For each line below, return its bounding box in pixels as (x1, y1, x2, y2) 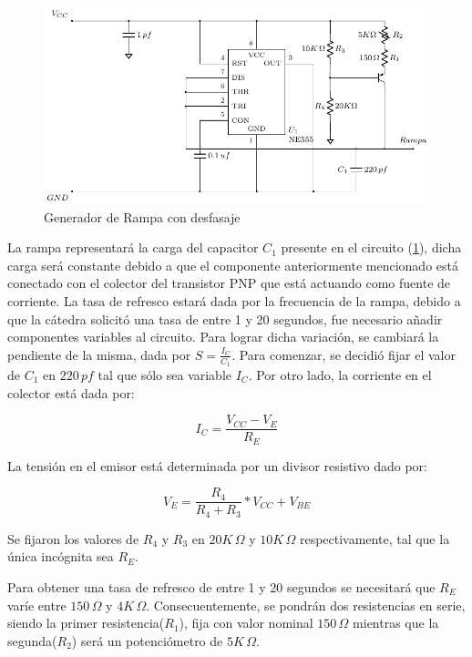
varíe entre (7, 595, 67, 614)
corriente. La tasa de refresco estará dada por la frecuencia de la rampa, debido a (7, 291, 461, 310)
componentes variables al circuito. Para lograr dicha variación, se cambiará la (7, 327, 439, 346)
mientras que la (353, 613, 439, 632)
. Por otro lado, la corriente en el (248, 364, 432, 384)
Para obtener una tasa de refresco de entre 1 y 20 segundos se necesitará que (7, 577, 436, 596)
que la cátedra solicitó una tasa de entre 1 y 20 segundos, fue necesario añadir (7, 309, 443, 328)
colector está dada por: (7, 383, 135, 402)
